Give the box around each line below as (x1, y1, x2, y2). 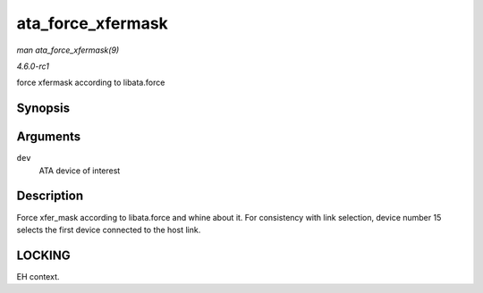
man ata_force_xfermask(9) (16, 45, 120, 55)
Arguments (16, 130, 81, 145)
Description (16, 188, 84, 204)
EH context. (16, 271, 60, 281)
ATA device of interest (38, 165, 121, 176)
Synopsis (16, 101, 71, 116)
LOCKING (16, 247, 71, 263)
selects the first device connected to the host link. (16, 224, 201, 235)
